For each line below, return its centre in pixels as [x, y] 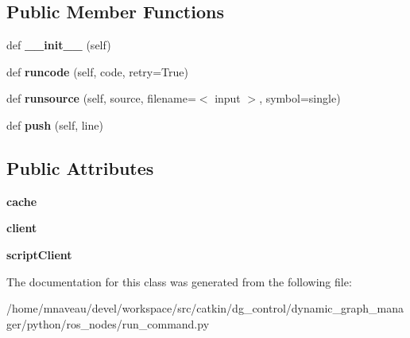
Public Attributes [80, 167]
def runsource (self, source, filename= [101, 98]
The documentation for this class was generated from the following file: [179, 281]
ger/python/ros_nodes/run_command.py [108, 323]
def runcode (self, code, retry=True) [98, 71]
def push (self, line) [55, 124]
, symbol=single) [300, 98]
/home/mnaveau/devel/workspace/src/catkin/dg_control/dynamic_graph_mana [205, 308]
